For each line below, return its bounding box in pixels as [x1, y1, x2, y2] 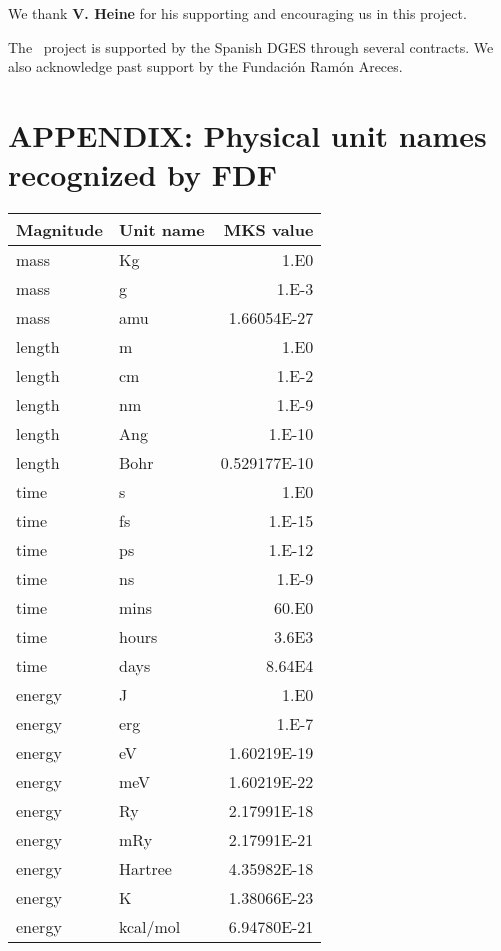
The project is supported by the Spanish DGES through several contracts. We [8, 36, 494, 57]
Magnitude [16, 218, 103, 242]
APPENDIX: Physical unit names [8, 114, 487, 155]
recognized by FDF [8, 154, 277, 195]
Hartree [118, 857, 172, 881]
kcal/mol [118, 915, 181, 939]
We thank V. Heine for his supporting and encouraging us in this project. [8, 3, 467, 23]
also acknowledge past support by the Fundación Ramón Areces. [8, 56, 403, 77]
